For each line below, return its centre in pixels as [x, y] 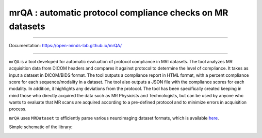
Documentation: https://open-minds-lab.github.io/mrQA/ [65, 46]
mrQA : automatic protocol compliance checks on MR [119, 13]
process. [18, 109]
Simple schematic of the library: [41, 127]
